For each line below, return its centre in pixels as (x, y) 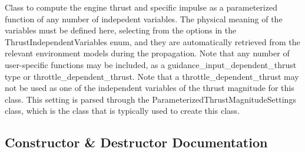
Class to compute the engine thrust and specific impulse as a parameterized (141, 7)
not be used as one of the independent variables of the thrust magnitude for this (150, 88)
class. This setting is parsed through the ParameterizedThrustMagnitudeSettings (150, 99)
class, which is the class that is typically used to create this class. (122, 111)
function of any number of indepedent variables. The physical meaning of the (144, 18)
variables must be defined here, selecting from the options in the (121, 30)
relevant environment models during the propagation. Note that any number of (147, 53)
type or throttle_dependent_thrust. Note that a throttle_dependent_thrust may (152, 76)
